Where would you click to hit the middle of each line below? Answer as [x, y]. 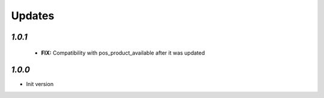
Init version [40, 84]
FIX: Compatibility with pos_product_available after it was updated [123, 53]
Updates [33, 16]
